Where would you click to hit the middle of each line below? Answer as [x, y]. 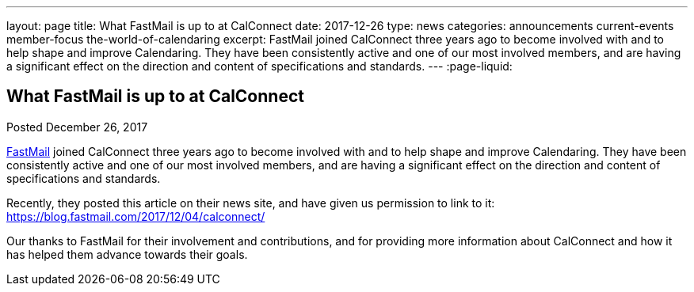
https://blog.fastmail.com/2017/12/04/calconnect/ [136, 216]
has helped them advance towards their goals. [127, 254]
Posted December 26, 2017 [77, 127]
